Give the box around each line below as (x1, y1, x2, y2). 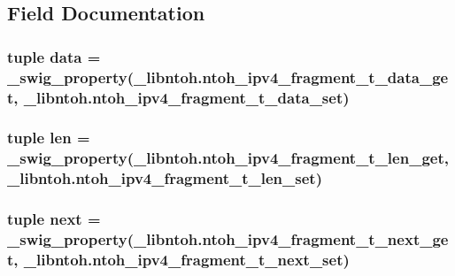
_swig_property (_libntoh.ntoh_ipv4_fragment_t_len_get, (7, 147, 449, 169)
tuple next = (7, 208, 101, 230)
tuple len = (7, 126, 90, 149)
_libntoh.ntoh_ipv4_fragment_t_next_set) (23, 248, 350, 270)
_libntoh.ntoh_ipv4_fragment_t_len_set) (7, 167, 322, 189)
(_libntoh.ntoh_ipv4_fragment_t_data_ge (127, 65, 449, 88)
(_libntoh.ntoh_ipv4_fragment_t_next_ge (127, 228, 449, 249)
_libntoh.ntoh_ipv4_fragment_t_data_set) (23, 86, 350, 108)
